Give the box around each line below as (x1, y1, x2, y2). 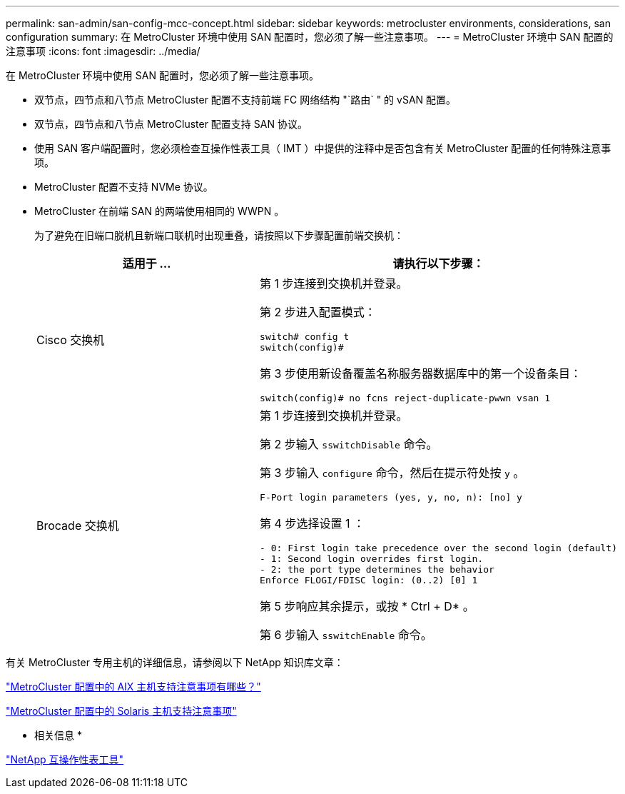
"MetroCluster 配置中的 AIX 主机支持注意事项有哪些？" (6, 680, 261, 693)
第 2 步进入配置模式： (260, 305, 376, 319)
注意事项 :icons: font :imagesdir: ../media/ (6, 45, 200, 57)
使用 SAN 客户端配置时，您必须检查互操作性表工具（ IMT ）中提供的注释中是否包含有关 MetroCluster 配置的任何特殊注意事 (34, 142, 611, 154)
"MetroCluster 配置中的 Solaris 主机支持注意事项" (6, 705, 237, 717)
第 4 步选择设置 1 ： (260, 516, 365, 531)
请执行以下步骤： (392, 256, 484, 271)
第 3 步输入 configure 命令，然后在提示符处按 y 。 (260, 466, 525, 480)
